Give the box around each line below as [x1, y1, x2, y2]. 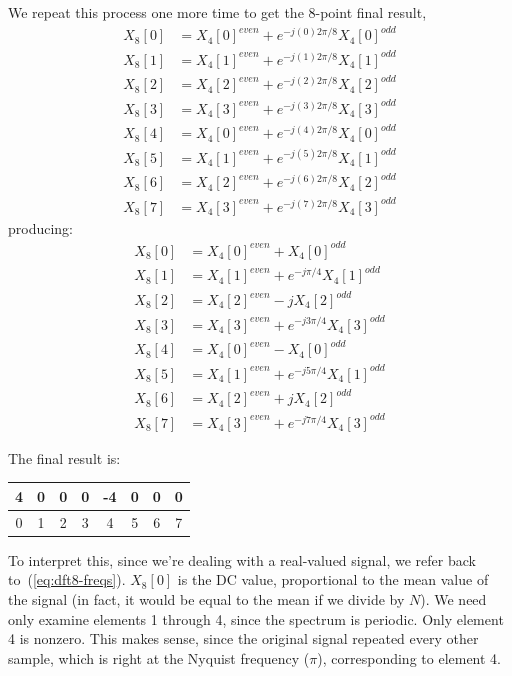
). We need [420, 588, 487, 609]
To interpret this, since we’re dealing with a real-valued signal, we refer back [8, 549, 476, 570]
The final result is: [8, 447, 121, 468]
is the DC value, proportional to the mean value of [177, 569, 489, 590]
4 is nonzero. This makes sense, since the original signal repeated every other [8, 628, 479, 649]
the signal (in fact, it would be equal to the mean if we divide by [8, 588, 405, 609]
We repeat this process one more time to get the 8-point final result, [8, 2, 427, 22]
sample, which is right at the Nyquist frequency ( [8, 647, 310, 668]
